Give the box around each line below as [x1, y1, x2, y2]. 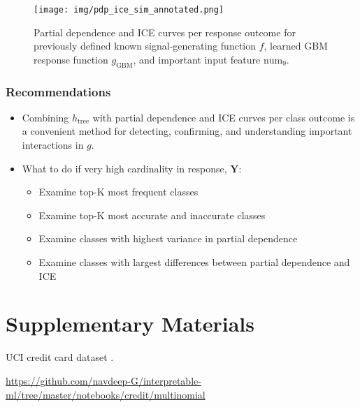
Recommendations [6, 82, 111, 100]
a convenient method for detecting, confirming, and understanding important [22, 124, 352, 138]
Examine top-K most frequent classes [38, 184, 199, 199]
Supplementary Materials [6, 309, 254, 338]
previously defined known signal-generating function [34, 38, 257, 53]
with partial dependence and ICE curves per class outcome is [92, 110, 355, 124]
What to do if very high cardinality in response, [22, 161, 227, 175]
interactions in [22, 138, 84, 152]
